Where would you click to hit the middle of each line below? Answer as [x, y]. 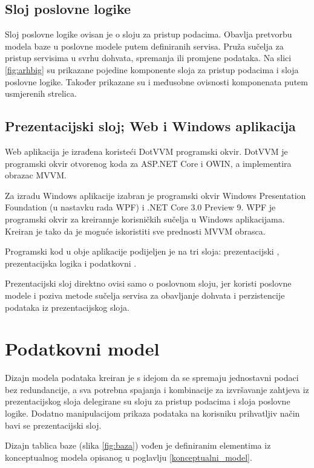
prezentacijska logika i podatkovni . [71, 263]
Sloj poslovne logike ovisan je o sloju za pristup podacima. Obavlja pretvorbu [149, 34]
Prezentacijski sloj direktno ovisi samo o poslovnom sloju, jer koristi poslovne [148, 283]
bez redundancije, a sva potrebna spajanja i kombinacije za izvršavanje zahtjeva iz [157, 389]
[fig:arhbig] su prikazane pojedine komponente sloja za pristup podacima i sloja [152, 69]
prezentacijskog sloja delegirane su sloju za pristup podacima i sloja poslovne [148, 401]
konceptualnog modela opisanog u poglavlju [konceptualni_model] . [129, 457]
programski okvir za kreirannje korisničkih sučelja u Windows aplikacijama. [145, 219]
